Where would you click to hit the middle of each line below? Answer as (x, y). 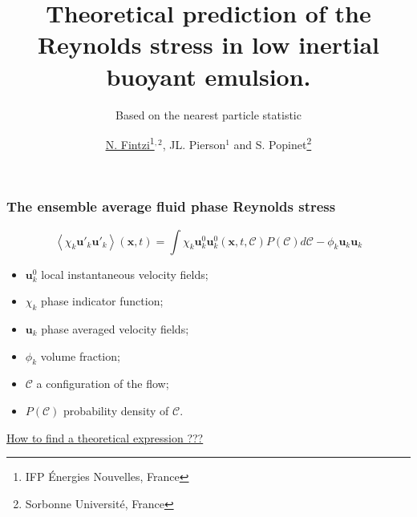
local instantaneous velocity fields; (125, 274)
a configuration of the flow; (103, 384)
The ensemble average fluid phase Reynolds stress (171, 206)
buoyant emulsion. (208, 76)
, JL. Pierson (194, 144)
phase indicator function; (102, 301)
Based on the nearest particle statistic (208, 114)
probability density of (116, 411)
